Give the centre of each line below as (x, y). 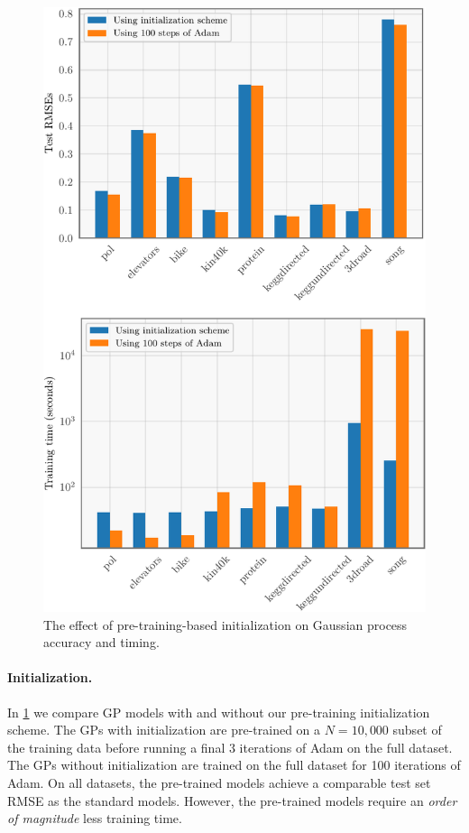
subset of (417, 730)
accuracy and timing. (101, 642)
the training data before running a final (116, 747)
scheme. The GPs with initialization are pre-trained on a (164, 730)
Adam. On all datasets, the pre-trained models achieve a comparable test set (219, 782)
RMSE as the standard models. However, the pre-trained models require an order (232, 800)
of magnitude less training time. (95, 818)
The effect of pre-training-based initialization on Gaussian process (225, 624)
